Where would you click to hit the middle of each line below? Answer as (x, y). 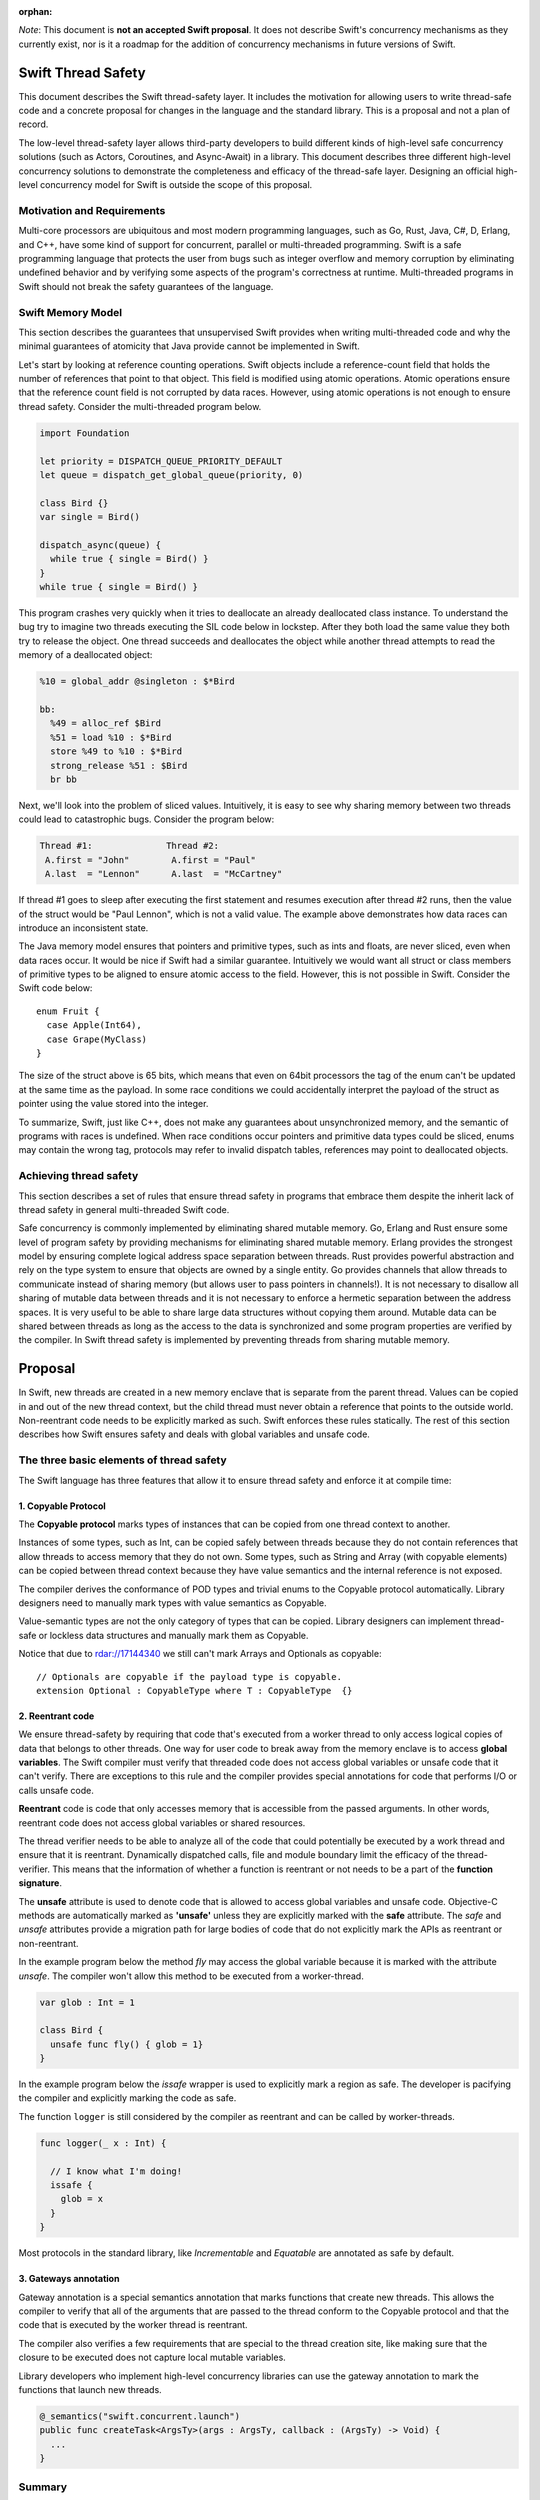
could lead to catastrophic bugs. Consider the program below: (146, 819)
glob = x (82, 2199)
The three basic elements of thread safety (122, 1460)
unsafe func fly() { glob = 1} (127, 2044)
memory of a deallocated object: (85, 655)
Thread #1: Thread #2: (129, 846)
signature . (40, 1883)
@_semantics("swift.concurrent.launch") (139, 2416)
